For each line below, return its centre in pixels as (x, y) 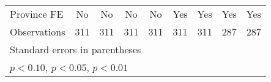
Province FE (37, 14)
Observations (38, 32)
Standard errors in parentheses (76, 49)
